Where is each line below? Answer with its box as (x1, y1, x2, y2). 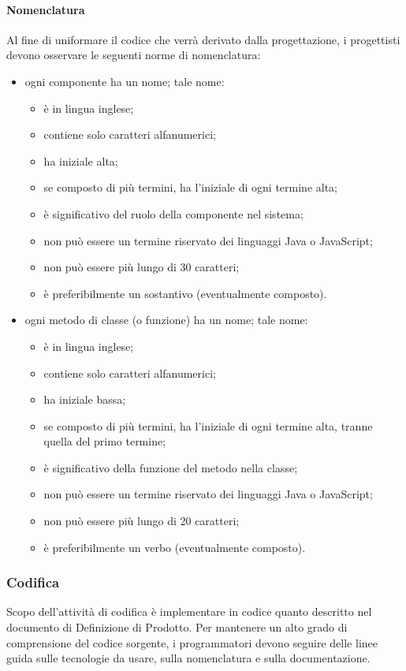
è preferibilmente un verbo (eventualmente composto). (43, 539, 306, 555)
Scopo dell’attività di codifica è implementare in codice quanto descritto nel (6, 603, 372, 620)
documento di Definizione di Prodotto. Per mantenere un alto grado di (6, 619, 348, 636)
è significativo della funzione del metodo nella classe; (43, 459, 298, 475)
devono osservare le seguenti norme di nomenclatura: (6, 47, 261, 63)
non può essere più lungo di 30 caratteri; (43, 259, 240, 275)
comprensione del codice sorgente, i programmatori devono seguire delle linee (6, 634, 378, 650)
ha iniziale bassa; (43, 391, 126, 408)
